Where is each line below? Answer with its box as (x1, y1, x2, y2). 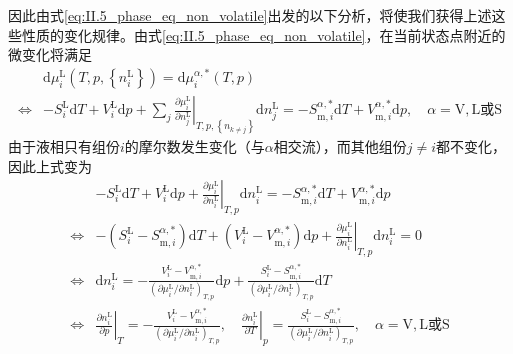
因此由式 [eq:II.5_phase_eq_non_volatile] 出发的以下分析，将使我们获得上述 (8, 5, 492, 25)
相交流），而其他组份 (273, 136, 407, 157)
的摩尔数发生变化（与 (124, 136, 265, 157)
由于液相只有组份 (8, 136, 120, 157)
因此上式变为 (8, 155, 92, 176)
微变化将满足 (8, 44, 92, 65)
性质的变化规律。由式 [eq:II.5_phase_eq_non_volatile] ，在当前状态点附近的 (21, 24, 506, 45)
